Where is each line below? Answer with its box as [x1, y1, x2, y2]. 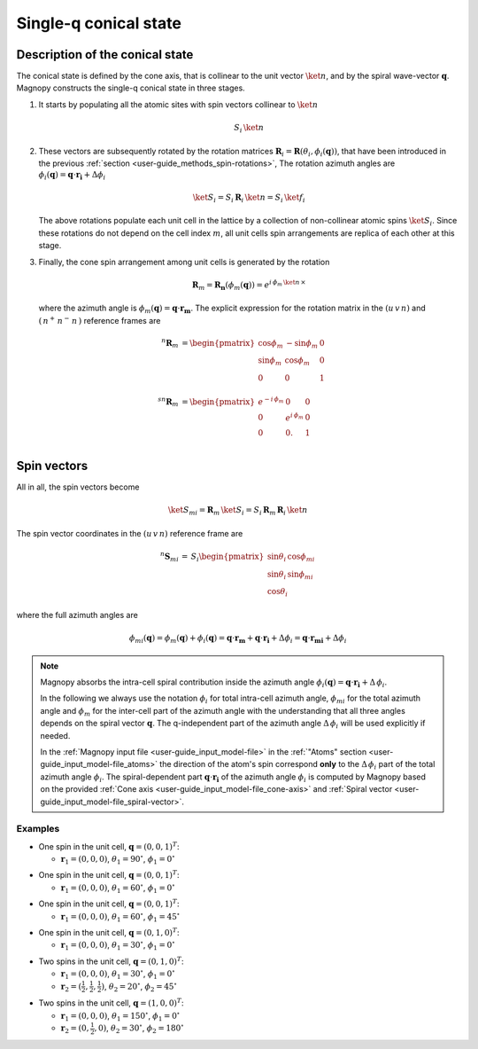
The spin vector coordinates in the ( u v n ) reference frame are [16, 528, 243, 538]
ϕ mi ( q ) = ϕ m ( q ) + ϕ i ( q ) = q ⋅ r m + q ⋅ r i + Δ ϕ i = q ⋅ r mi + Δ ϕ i [128, 633, 347, 645]
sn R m [158, 395, 179, 409]
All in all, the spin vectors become [16, 481, 140, 492]
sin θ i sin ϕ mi [266, 568, 313, 581]
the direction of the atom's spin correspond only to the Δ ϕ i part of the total [159, 759, 436, 771]
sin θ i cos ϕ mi [266, 551, 315, 563]
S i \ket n [234, 122, 265, 135]
